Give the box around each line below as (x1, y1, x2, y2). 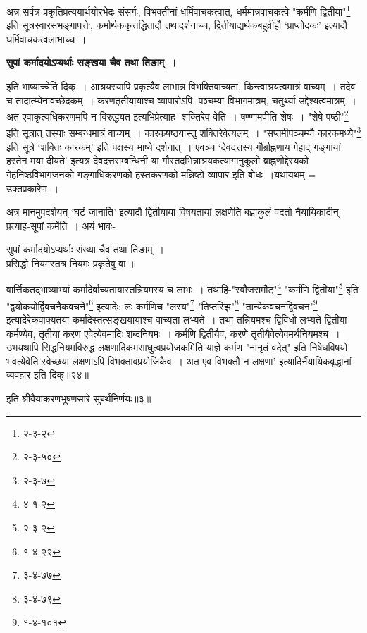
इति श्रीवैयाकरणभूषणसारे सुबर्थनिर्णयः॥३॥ (6, 391, 151, 405)
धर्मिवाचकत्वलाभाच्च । (6, 31, 87, 46)
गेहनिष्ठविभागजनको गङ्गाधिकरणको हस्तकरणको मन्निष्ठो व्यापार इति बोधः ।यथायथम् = (6, 166, 316, 181)
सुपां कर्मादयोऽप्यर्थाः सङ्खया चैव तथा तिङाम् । (6, 55, 177, 70)
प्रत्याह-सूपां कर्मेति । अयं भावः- (6, 218, 116, 233)
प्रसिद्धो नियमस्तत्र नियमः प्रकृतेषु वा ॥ (6, 255, 136, 270)
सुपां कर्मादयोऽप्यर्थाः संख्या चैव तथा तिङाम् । (6, 242, 164, 257)
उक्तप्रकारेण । (6, 180, 59, 195)
